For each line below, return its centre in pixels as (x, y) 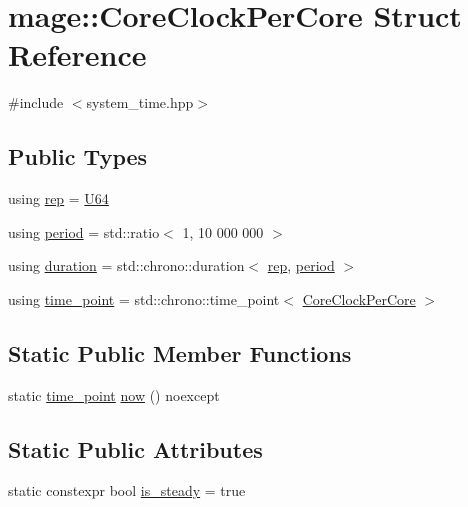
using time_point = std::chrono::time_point (144, 298)
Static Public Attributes (135, 448)
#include (36, 102)
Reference (77, 54)
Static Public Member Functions (180, 352)
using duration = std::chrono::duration (126, 265)
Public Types (78, 156)
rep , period (301, 265)
